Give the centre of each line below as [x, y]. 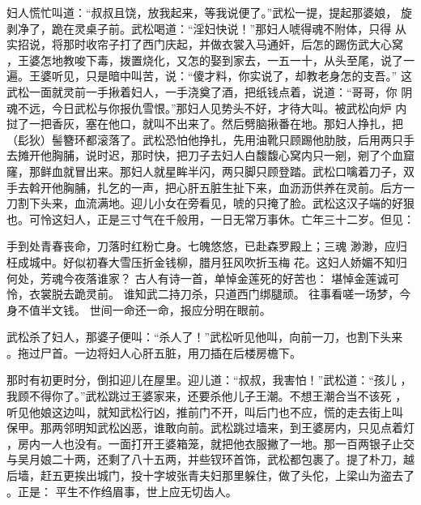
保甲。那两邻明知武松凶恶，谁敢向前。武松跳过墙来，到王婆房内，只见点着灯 [210, 428]
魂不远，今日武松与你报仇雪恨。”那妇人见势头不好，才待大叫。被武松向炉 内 [207, 107]
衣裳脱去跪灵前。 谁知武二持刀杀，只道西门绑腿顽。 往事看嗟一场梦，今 [220, 294]
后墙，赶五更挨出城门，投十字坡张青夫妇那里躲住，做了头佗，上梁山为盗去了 [210, 475]
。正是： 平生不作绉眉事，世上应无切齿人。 [122, 491]
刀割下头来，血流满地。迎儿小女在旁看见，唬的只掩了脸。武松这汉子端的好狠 [210, 203]
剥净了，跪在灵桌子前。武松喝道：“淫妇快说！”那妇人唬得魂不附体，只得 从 [206, 28]
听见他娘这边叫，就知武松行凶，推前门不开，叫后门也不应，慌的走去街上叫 [205, 411]
